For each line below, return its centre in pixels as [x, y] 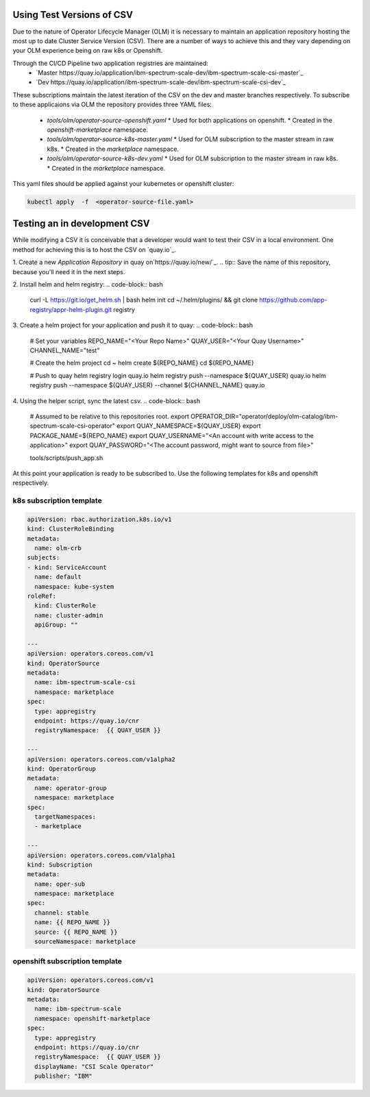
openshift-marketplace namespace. [98, 130]
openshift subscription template [67, 961]
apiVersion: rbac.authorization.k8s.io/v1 [99, 519]
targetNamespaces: [65, 817]
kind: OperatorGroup [61, 769]
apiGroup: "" [56, 625]
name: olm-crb [58, 548]
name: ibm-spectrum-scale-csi [85, 683]
